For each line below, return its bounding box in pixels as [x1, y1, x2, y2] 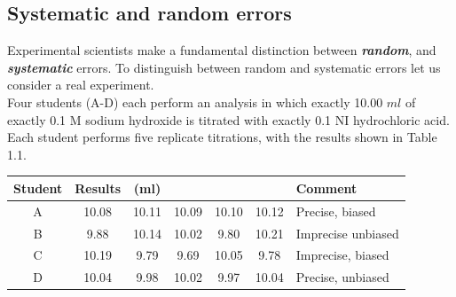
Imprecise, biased [295, 246, 389, 264]
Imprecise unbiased [295, 223, 399, 242]
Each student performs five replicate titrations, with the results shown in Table [7, 128, 437, 146]
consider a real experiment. [7, 75, 154, 94]
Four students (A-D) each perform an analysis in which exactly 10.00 [7, 92, 383, 111]
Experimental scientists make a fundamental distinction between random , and [7, 41, 436, 59]
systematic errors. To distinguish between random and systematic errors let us [7, 58, 441, 76]
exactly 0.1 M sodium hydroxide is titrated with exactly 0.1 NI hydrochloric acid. [7, 110, 450, 129]
